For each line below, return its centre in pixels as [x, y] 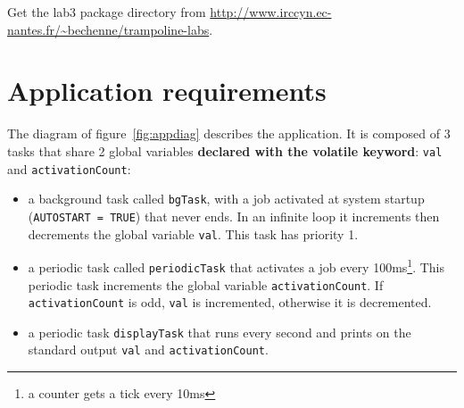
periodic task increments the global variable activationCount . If [206, 284]
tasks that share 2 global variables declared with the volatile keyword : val [225, 150]
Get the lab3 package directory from [107, 12]
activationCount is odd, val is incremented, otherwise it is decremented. [230, 302]
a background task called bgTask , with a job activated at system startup [226, 199]
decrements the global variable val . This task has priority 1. [193, 233]
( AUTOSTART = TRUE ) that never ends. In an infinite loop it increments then [234, 216]
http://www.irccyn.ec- [271, 12]
